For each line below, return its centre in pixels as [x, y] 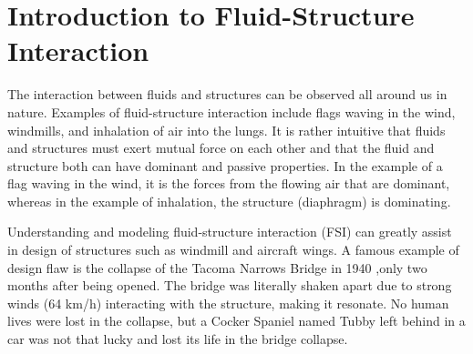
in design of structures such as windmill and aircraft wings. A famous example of [233, 250]
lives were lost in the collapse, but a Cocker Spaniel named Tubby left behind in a [236, 321]
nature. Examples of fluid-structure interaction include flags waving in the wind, [231, 111]
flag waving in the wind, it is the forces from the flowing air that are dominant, [229, 183]
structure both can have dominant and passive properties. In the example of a [225, 165]
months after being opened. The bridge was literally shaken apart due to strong [230, 285]
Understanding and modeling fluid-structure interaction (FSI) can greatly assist [230, 232]
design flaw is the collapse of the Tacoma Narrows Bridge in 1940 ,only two [217, 267]
